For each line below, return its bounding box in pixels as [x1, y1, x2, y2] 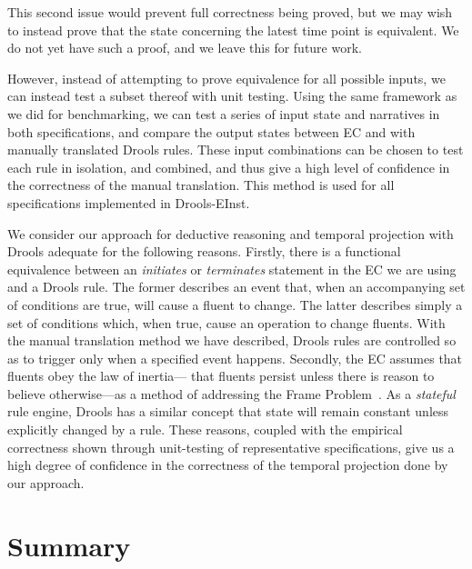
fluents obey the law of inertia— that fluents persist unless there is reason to [7, 366, 435, 385]
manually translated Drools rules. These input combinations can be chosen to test [7, 140, 464, 159]
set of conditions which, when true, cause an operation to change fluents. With [7, 313, 446, 332]
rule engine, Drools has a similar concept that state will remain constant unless [7, 402, 449, 421]
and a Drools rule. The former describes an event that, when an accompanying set [7, 277, 466, 296]
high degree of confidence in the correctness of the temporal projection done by [7, 455, 448, 474]
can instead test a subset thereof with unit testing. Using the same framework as [7, 86, 457, 105]
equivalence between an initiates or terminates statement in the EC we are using [7, 259, 457, 278]
